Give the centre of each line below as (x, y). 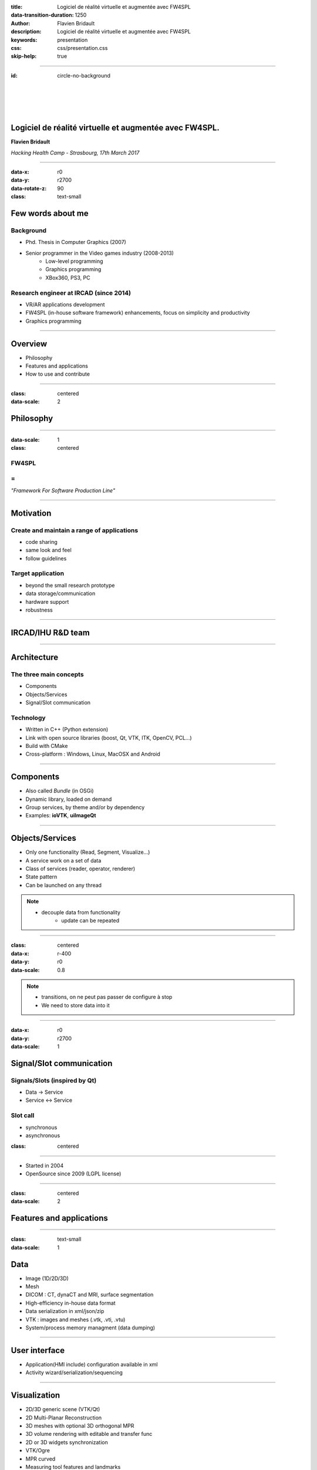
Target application (38, 573)
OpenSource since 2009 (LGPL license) (73, 1174)
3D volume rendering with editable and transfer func (89, 1434)
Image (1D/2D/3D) (47, 1278)
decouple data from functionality (81, 912)
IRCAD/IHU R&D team (50, 632)
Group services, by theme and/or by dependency (85, 807)
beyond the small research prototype (70, 585)
